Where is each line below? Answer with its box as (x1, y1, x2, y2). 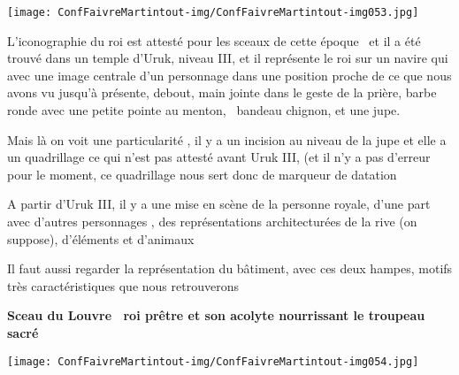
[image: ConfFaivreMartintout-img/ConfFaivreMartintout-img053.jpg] (7, 6, 419, 19)
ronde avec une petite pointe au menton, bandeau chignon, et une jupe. (7, 101, 401, 119)
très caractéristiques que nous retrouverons (7, 276, 239, 295)
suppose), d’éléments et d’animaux (7, 229, 195, 248)
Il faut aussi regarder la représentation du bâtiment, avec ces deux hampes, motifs (7, 259, 453, 278)
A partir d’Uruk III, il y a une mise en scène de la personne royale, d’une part (7, 195, 431, 213)
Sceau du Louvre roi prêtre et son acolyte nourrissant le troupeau (7, 306, 425, 325)
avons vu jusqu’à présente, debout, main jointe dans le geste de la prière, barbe (7, 83, 437, 102)
